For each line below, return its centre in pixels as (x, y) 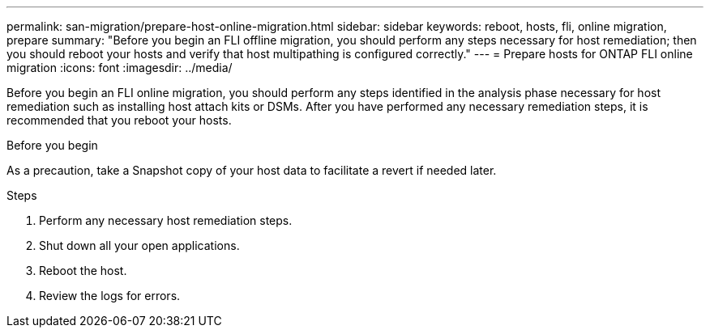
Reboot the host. (83, 271)
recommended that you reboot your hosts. (119, 120)
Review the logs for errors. (110, 296)
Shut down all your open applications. (139, 245)
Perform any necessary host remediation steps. (166, 220)
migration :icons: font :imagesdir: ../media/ (120, 68)
